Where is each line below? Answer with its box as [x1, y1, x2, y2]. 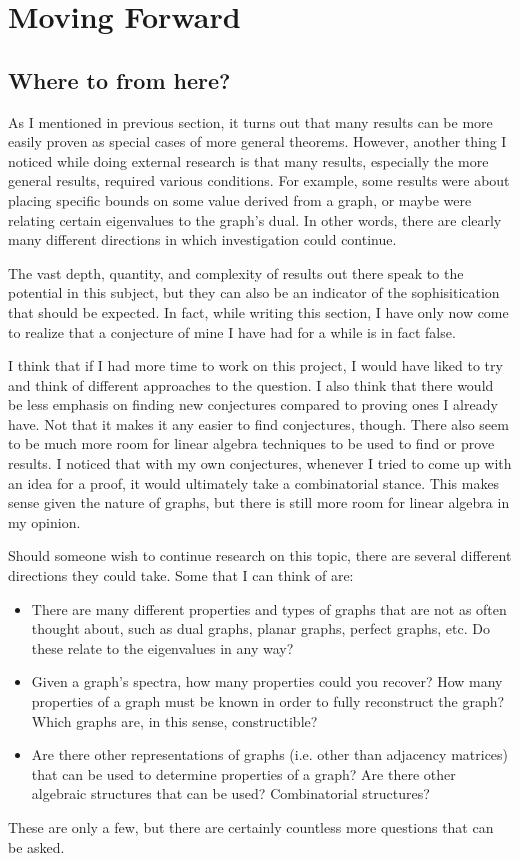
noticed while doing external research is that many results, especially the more [8, 150, 489, 171]
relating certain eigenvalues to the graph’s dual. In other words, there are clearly [8, 209, 502, 230]
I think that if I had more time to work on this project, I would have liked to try [8, 355, 503, 376]
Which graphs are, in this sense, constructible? [31, 710, 318, 731]
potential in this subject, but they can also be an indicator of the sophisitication [8, 282, 500, 303]
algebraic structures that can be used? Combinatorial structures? [31, 783, 430, 804]
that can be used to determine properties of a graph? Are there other [31, 763, 456, 784]
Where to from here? [8, 64, 231, 95]
